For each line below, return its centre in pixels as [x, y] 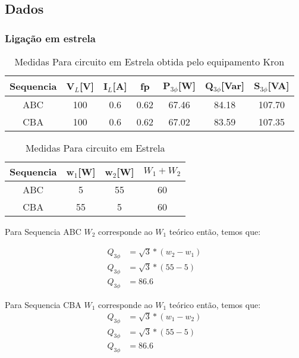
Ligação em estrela [50, 38]
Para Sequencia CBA [43, 304]
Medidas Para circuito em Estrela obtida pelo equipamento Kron [149, 62]
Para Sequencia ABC [43, 231]
